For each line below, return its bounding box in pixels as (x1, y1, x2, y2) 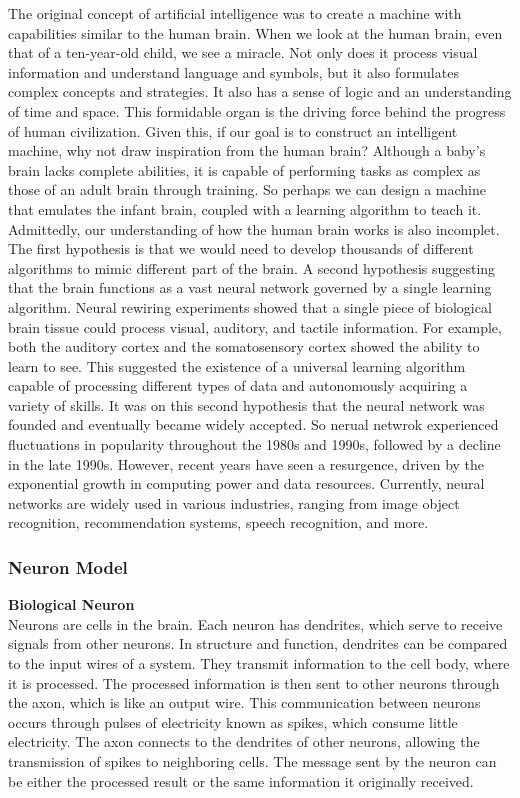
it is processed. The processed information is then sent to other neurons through (8, 672, 500, 693)
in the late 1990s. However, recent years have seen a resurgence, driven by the (8, 453, 485, 474)
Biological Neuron (8, 594, 135, 615)
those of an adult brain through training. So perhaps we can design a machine (8, 179, 486, 200)
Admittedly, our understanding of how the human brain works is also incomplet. (8, 218, 500, 239)
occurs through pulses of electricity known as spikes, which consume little (8, 711, 458, 732)
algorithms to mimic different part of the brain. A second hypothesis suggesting (8, 257, 496, 278)
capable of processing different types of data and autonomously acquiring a (8, 375, 468, 396)
